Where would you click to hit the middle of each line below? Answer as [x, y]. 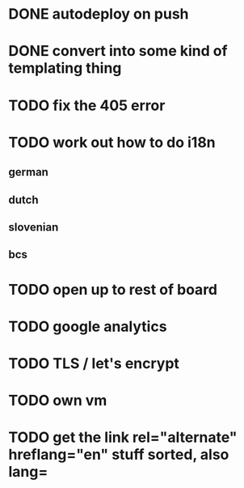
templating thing [65, 68]
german [28, 172]
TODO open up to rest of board [113, 289]
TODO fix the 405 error [87, 105]
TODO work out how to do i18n [112, 142]
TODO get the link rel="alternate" [123, 437]
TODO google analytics [88, 327]
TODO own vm [58, 401]
